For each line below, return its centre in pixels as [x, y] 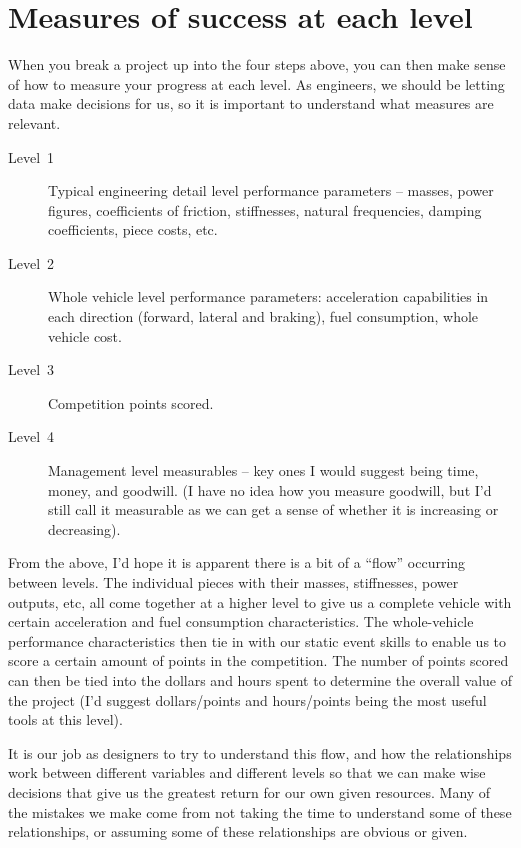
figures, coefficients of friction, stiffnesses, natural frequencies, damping [265, 209]
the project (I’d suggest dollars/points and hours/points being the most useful [247, 699]
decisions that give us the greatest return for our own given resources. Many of [249, 791]
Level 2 [31, 262]
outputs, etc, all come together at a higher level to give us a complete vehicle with [260, 601]
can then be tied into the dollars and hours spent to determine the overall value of [260, 679]
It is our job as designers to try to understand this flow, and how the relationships [260, 752]
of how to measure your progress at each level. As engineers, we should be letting [256, 83]
